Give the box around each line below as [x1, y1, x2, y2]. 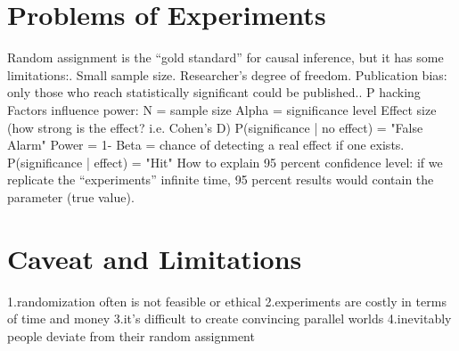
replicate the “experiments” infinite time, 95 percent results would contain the [7, 170, 434, 189]
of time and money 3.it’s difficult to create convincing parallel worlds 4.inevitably [7, 309, 452, 328]
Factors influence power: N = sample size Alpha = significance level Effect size [7, 100, 437, 118]
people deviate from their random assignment [7, 326, 255, 345]
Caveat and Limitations [7, 240, 302, 276]
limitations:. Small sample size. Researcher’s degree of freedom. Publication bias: [7, 65, 447, 84]
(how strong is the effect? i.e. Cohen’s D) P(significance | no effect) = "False [7, 118, 423, 136]
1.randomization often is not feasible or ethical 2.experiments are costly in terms [7, 291, 447, 310]
